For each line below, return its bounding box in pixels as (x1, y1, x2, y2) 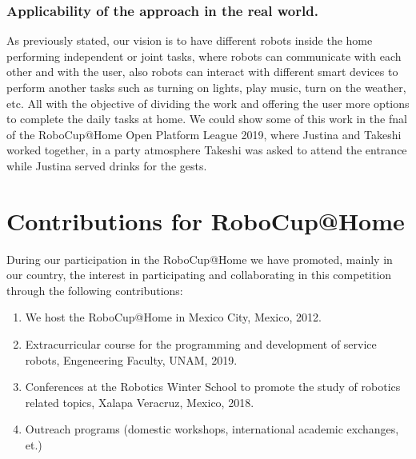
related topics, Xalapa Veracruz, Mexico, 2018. (25, 393, 254, 410)
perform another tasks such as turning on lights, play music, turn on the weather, (6, 79, 406, 95)
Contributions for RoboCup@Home (6, 204, 405, 237)
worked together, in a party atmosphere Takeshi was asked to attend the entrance (6, 142, 407, 158)
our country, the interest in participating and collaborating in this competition (6, 266, 392, 283)
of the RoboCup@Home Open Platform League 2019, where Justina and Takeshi (6, 126, 402, 142)
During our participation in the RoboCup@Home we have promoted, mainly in (6, 250, 393, 267)
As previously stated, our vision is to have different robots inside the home (6, 32, 373, 49)
